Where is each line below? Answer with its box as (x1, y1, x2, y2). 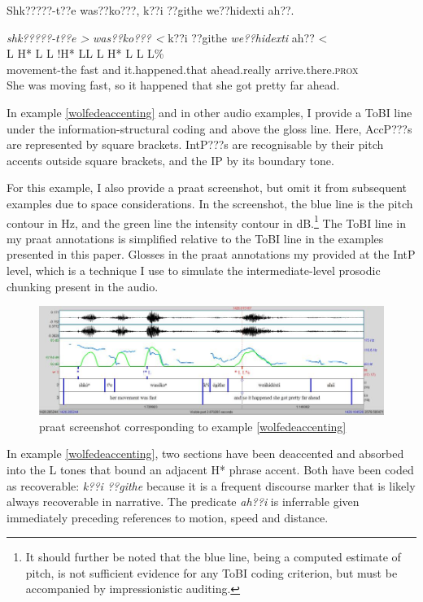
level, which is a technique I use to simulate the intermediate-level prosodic (7, 261, 381, 278)
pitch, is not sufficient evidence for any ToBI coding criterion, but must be (25, 564, 398, 581)
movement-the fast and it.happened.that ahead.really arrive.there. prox (7, 60, 359, 77)
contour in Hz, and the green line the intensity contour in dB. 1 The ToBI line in (7, 212, 406, 231)
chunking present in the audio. (7, 277, 159, 294)
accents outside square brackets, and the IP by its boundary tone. (7, 151, 334, 168)
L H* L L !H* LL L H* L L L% (7, 45, 164, 62)
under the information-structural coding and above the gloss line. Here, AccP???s (7, 120, 412, 137)
